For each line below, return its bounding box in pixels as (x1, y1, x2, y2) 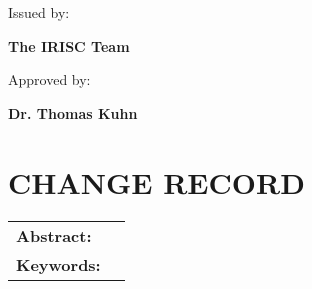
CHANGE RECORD (8, 161, 305, 202)
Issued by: (8, 2, 70, 22)
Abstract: (16, 223, 92, 247)
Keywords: (16, 252, 101, 276)
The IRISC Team (8, 35, 130, 56)
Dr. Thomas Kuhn (8, 102, 138, 123)
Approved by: (8, 69, 91, 90)
